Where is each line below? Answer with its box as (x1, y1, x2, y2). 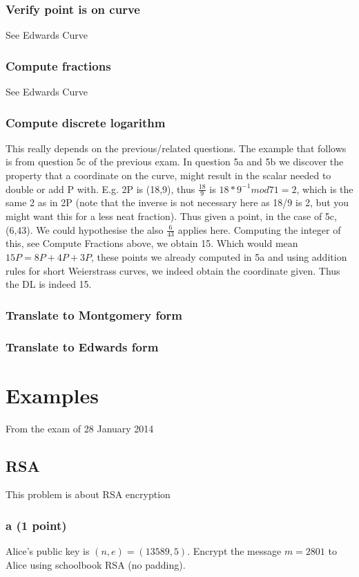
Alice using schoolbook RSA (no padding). (6, 557, 186, 571)
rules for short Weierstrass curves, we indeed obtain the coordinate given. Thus (6, 263, 340, 277)
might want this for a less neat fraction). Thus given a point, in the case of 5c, (6, 209, 337, 223)
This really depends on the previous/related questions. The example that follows (6, 140, 347, 155)
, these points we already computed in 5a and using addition (90, 250, 347, 264)
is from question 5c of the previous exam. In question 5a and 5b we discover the (6, 154, 344, 169)
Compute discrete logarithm (6, 113, 166, 131)
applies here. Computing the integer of (177, 222, 341, 237)
